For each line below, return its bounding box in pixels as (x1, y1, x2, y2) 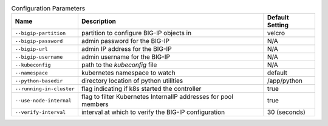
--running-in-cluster (15, 85, 75, 92)
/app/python (267, 76, 303, 85)
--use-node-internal (15, 97, 72, 104)
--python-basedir (15, 78, 63, 84)
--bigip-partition (15, 30, 66, 36)
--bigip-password (15, 38, 63, 44)
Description (81, 17, 117, 25)
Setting (267, 21, 289, 30)
